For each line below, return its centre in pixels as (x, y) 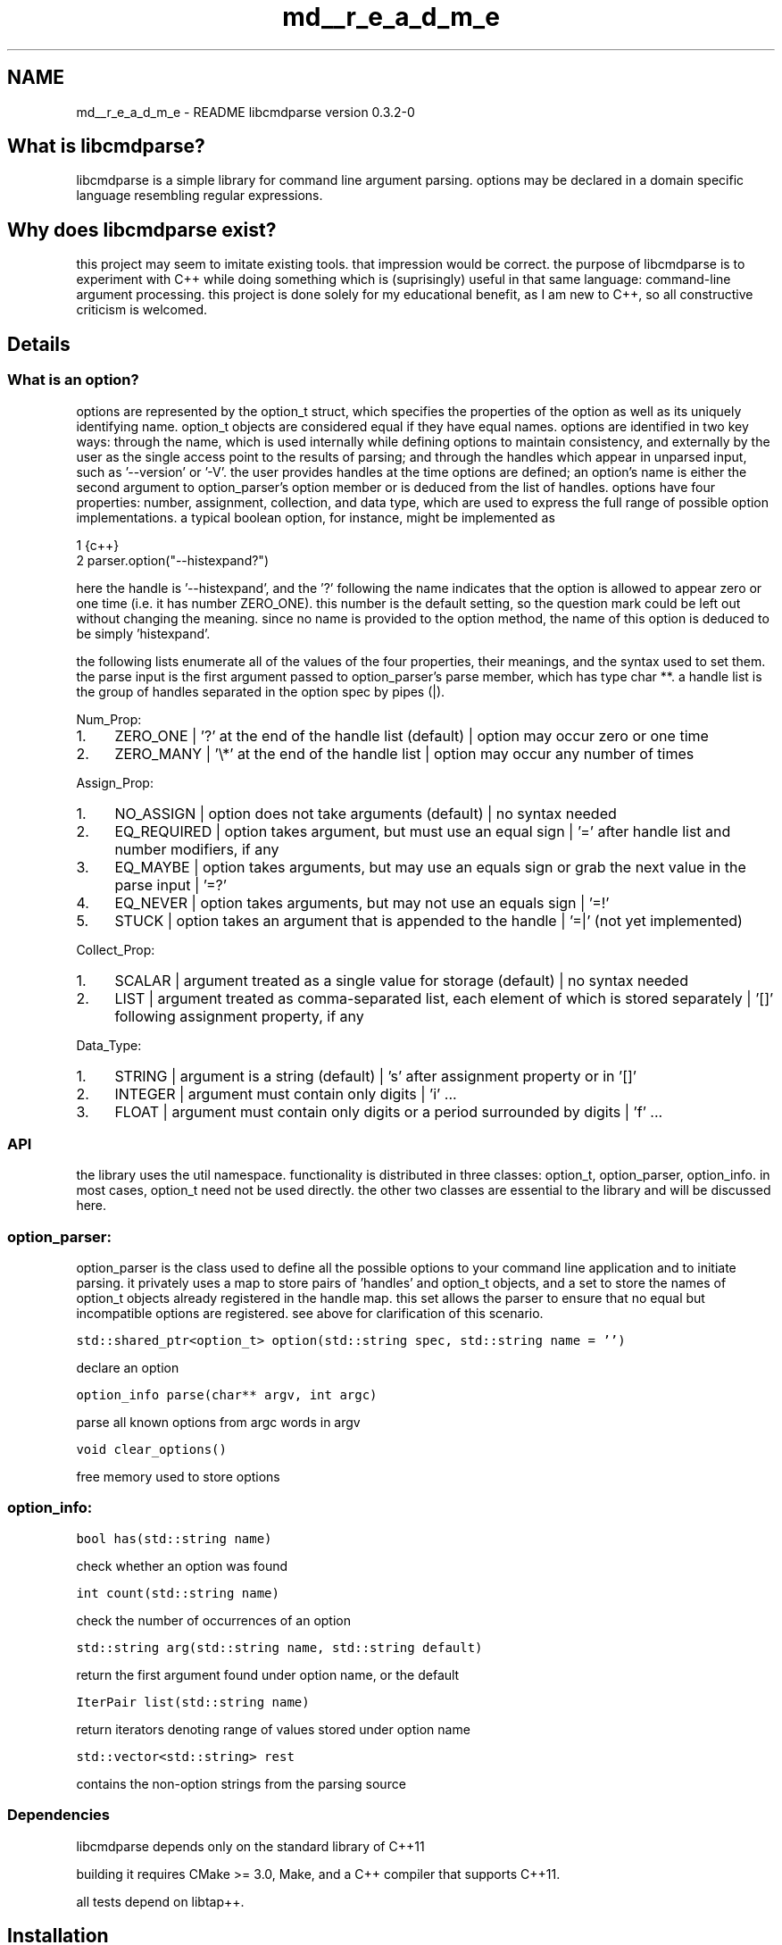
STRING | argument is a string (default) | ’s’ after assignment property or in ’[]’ (375, 1076)
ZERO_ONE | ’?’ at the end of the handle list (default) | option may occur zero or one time (412, 735)
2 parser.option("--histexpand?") (172, 560)
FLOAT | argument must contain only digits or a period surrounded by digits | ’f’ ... (389, 1111)
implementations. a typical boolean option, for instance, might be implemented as (316, 517)
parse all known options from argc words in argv (218, 1422)
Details (39, 344)
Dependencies (59, 1815)
